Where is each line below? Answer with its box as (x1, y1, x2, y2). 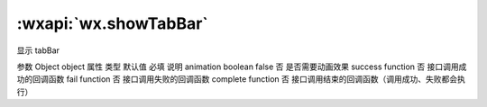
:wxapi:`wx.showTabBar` (16, 13, 209, 33)
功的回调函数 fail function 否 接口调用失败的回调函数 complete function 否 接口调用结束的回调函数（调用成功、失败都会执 (16, 74, 466, 85)
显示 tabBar (16, 45, 60, 56)
